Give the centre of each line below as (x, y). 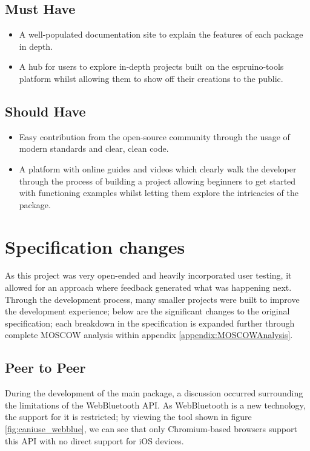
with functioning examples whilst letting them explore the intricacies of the (159, 193)
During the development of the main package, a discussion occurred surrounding (154, 393)
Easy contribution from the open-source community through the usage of (154, 136)
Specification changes (95, 246)
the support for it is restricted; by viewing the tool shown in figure (128, 417)
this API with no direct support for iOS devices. (94, 440)
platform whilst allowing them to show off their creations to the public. (151, 78)
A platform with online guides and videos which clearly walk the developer (158, 168)
